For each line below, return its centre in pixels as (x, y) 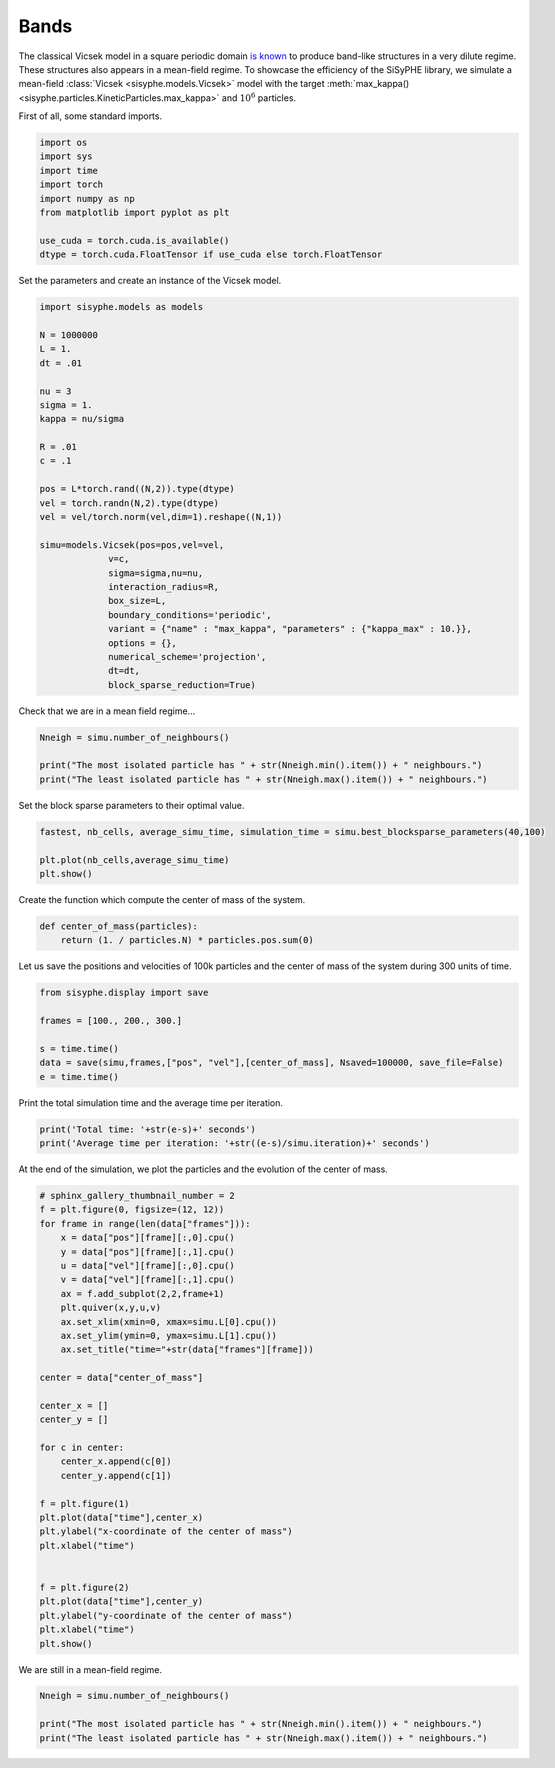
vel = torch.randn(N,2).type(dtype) (129, 503)
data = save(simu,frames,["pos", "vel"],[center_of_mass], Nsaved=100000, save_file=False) (271, 1063)
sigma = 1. (66, 404)
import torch (71, 184)
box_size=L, (137, 601)
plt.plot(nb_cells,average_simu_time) (134, 859)
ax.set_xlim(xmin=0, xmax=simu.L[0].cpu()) (168, 1321)
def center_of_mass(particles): (119, 926)
